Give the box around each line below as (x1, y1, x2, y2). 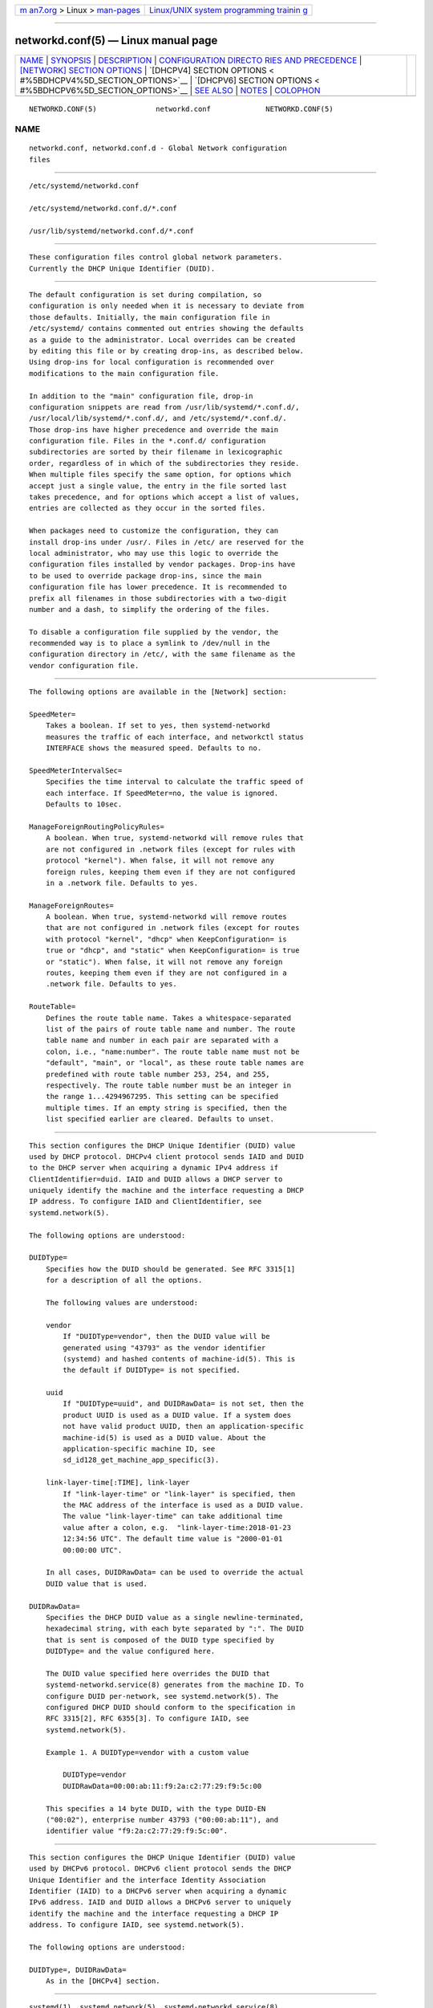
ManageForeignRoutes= (29, 900, 114, 910)
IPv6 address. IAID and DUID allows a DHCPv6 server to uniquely (29, 1898, 292, 1907)
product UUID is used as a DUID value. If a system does (63, 1410, 292, 1419)
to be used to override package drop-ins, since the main (29, 571, 262, 580)
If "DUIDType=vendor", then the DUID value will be (63, 1332, 270, 1341)
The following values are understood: (45, 1298, 199, 1307)
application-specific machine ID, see (63, 1444, 216, 1454)
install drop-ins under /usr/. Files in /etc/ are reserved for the (29, 537, 304, 546)
